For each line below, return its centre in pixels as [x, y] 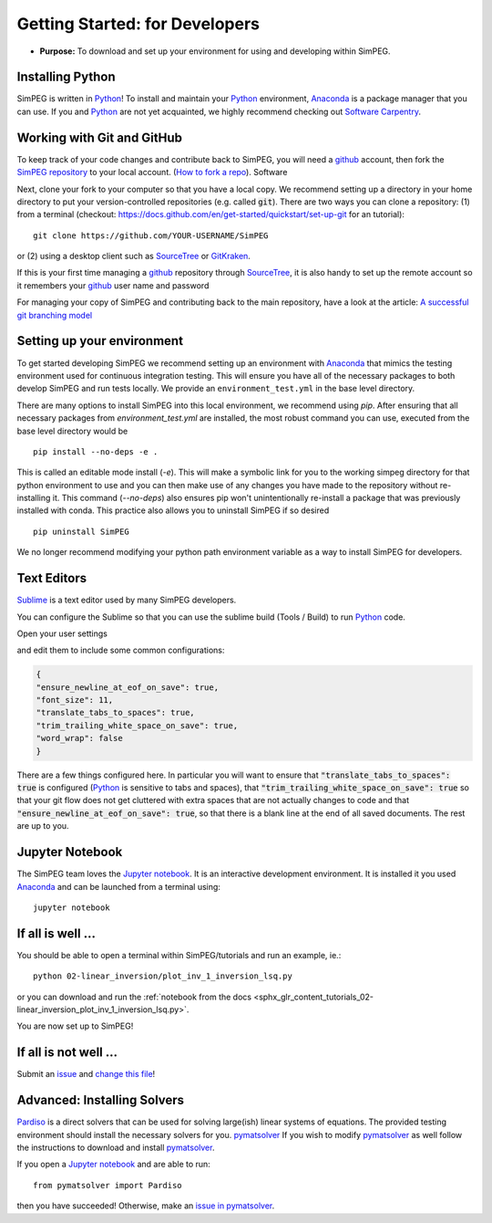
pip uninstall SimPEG [81, 531]
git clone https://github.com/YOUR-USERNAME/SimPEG [151, 235]
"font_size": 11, [75, 700]
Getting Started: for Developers [138, 24]
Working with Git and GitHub [99, 137]
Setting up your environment [100, 341]
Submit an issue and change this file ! [86, 1074]
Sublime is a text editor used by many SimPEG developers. [127, 600]
